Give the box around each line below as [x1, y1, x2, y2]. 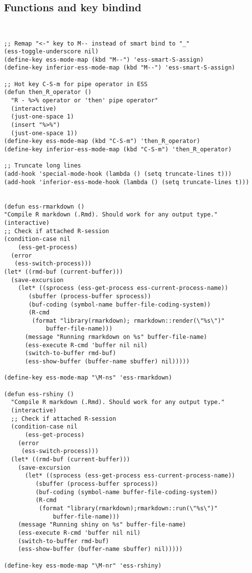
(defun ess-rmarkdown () [4, 203, 85, 210]
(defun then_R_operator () [4, 89, 92, 96]
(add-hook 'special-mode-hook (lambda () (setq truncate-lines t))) [4, 170, 232, 178]
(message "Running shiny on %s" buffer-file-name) [18, 521, 186, 528]
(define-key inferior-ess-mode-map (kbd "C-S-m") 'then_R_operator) [4, 146, 232, 153]
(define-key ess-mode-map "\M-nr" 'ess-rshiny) [4, 562, 162, 569]
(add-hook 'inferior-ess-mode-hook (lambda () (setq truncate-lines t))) [4, 178, 250, 186]
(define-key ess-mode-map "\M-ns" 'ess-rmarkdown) [4, 374, 172, 382]
